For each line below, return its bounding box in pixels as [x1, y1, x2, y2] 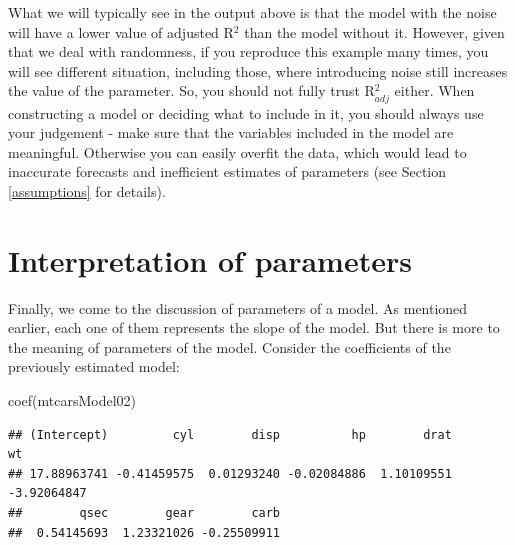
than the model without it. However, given [244, 21, 505, 42]
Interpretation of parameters [8, 239, 412, 280]
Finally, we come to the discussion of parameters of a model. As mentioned [8, 297, 468, 318]
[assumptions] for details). [8, 180, 166, 201]
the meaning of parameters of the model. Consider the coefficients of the [8, 336, 451, 357]
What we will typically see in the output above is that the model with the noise [8, 2, 497, 22]
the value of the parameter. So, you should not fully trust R [8, 80, 375, 101]
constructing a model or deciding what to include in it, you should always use [8, 102, 484, 123]
